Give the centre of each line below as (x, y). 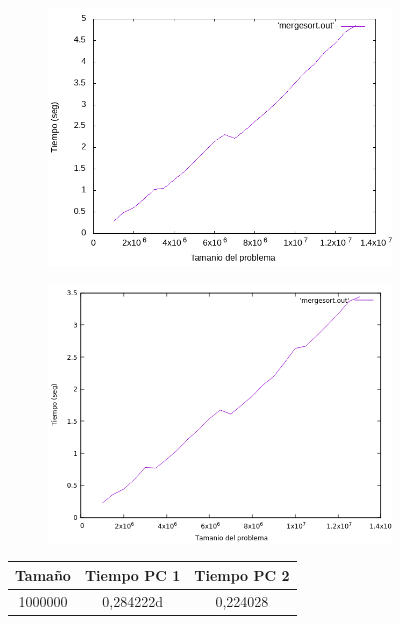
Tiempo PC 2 (242, 574)
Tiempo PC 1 (132, 574)
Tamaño (43, 574)
